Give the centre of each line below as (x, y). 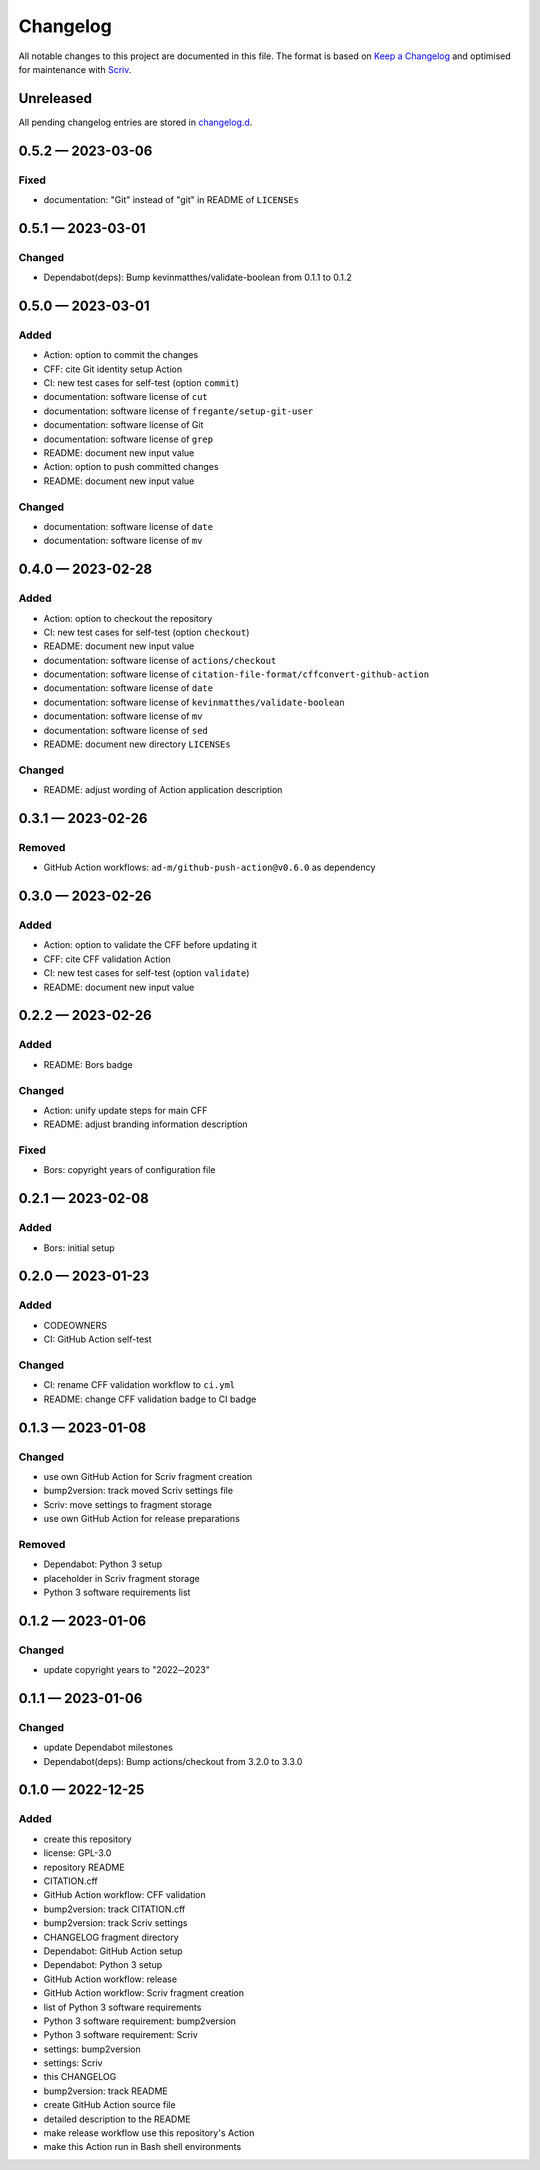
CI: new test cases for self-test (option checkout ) (146, 632)
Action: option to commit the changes (121, 355)
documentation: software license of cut (126, 397)
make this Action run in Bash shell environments (142, 2147)
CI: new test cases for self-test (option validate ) (146, 973)
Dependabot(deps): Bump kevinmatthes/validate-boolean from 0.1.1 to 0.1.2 (197, 277)
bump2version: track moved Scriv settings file (138, 1491)
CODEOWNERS (75, 1325)
